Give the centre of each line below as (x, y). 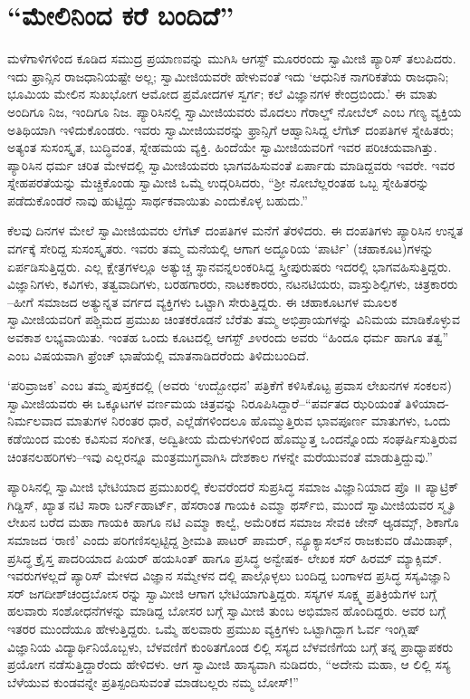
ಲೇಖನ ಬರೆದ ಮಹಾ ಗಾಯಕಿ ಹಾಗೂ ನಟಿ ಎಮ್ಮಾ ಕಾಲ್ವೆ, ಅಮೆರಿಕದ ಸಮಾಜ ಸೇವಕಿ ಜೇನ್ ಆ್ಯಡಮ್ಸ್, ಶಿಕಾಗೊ (233, 522)
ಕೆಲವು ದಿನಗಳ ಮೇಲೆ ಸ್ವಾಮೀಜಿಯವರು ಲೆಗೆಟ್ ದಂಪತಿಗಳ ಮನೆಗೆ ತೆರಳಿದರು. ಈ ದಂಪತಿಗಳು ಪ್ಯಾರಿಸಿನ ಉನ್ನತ (235, 230)
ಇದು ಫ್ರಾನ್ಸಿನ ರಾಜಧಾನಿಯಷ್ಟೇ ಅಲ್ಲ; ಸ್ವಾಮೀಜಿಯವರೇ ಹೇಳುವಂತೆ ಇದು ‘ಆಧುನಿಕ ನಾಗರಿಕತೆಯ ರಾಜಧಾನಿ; (228, 76)
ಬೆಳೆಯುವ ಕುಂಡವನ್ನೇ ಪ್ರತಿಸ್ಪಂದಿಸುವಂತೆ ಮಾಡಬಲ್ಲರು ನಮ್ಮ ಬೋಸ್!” (153, 681)
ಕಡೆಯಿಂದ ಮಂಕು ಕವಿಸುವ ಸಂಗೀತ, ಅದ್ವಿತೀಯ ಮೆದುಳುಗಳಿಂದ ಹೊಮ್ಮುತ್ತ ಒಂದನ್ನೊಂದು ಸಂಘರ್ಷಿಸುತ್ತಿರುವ (232, 438)
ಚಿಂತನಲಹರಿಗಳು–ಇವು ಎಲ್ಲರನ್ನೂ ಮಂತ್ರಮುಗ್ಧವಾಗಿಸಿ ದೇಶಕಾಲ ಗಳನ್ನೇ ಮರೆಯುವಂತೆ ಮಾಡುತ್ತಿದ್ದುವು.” (220, 456)
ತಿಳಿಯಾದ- (427, 402)
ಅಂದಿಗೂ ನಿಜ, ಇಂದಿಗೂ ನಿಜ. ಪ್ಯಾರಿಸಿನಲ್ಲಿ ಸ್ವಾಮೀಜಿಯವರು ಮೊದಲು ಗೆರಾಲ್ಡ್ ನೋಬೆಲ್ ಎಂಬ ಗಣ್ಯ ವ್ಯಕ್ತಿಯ (235, 111)
